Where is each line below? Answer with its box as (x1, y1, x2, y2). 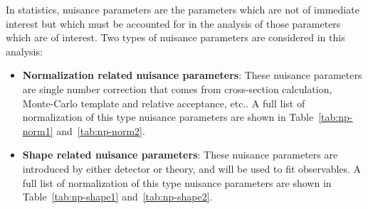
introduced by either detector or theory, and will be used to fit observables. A (22, 161, 362, 176)
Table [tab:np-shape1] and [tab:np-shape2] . (22, 189, 213, 204)
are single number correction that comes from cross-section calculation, (22, 81, 332, 96)
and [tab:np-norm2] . (56, 123, 145, 138)
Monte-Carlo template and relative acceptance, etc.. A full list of (22, 95, 305, 110)
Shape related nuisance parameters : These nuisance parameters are (22, 147, 338, 162)
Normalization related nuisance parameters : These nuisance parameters (22, 68, 362, 82)
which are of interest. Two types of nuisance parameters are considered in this (6, 30, 345, 45)
